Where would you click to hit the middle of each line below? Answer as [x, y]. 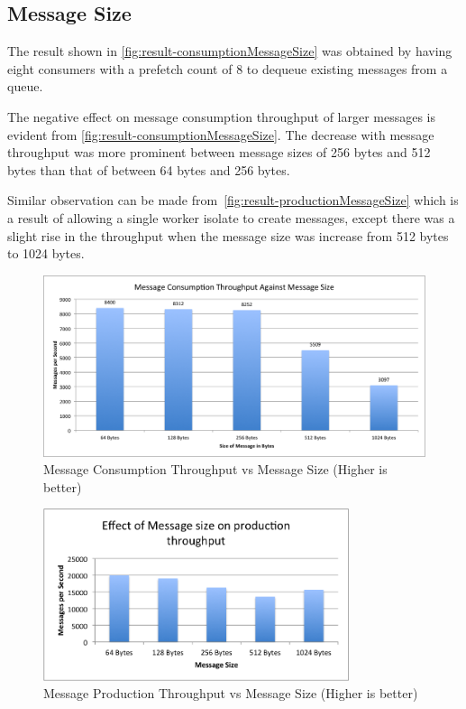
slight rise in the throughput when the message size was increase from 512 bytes [228, 235]
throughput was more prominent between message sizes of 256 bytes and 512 [219, 152]
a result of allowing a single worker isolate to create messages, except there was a [231, 217]
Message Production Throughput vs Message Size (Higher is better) [231, 693]
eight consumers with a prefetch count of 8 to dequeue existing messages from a [228, 68]
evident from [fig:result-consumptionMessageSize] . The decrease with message [221, 134]
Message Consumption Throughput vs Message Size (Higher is [215, 469]
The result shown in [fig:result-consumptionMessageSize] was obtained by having [230, 51]
